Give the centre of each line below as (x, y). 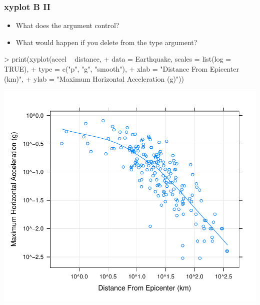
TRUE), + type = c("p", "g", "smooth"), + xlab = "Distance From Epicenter (121, 69)
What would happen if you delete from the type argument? (106, 42)
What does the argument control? (67, 25)
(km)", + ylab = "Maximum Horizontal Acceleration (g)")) (94, 78)
